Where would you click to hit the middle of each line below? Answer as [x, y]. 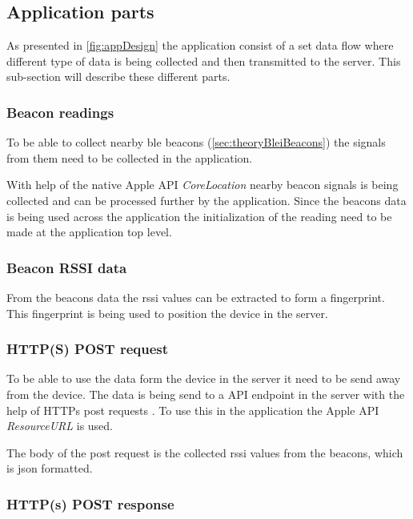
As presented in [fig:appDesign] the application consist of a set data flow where [200, 45]
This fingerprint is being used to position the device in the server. [167, 313]
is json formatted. [50, 468]
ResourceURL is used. [60, 426]
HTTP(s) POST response [90, 503]
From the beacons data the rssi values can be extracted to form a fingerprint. [196, 297]
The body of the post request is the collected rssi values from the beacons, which [205, 452]
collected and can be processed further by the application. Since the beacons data [206, 200]
